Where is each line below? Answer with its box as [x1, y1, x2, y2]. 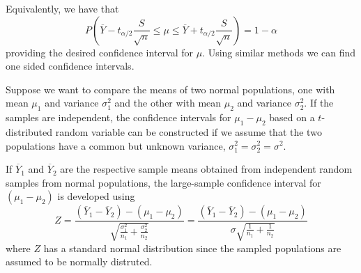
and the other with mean [114, 95, 222, 110]
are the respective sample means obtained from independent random [60, 162, 353, 176]
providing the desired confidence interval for [6, 45, 193, 59]
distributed [6, 124, 53, 139]
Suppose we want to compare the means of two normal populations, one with [6, 81, 335, 96]
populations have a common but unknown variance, [6, 138, 226, 153]
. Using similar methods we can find [202, 45, 356, 59]
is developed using [57, 189, 135, 203]
